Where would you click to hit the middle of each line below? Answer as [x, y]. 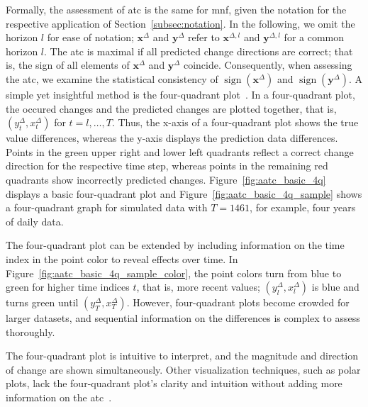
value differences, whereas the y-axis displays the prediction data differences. [172, 138]
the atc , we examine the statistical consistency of [112, 78]
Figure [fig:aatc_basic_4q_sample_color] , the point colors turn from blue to [174, 273]
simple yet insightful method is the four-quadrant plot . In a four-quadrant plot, [180, 94]
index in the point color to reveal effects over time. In [122, 258]
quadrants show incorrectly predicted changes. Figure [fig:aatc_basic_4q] [166, 179]
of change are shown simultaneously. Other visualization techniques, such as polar [183, 369]
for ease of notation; [90, 37]
